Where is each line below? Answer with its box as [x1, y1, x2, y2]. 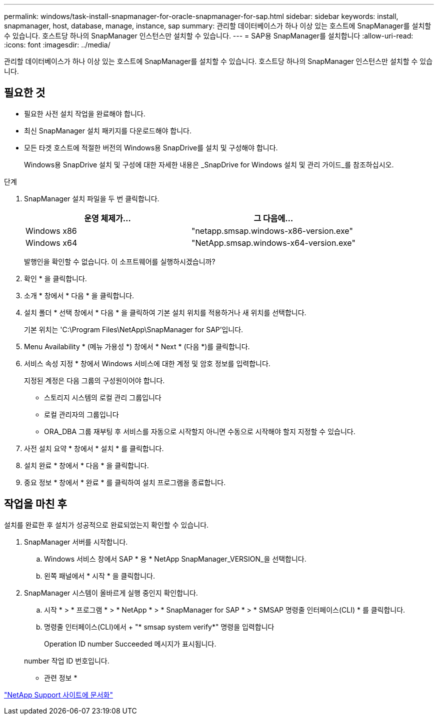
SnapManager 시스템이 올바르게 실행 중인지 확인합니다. [24, 588, 198, 597]
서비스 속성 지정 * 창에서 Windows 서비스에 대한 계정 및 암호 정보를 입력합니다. [24, 359, 270, 368]
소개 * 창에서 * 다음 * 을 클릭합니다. [24, 291, 134, 300]
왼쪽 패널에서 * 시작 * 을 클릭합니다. [44, 571, 155, 580]
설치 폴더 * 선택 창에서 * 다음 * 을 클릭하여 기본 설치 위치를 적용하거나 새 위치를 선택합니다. [24, 308, 306, 317]
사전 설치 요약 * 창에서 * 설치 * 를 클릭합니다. [24, 444, 164, 453]
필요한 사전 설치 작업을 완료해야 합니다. [24, 109, 145, 118]
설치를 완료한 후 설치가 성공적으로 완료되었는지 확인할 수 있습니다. [4, 520, 209, 529]
